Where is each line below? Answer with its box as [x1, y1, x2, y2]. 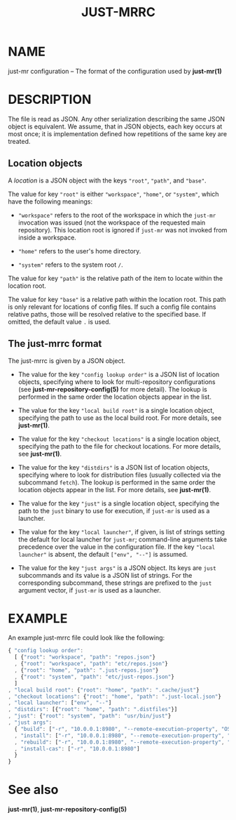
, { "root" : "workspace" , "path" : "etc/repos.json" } [14, 661, 169, 668]
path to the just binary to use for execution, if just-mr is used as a [18, 506, 210, 515]
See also [8, 782, 59, 798]
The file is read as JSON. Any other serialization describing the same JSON [8, 114, 225, 123]
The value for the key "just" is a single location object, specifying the [18, 499, 220, 508]
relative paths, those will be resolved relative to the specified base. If [8, 310, 207, 318]
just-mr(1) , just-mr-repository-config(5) [8, 805, 127, 814]
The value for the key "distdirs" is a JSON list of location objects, [18, 463, 210, 471]
